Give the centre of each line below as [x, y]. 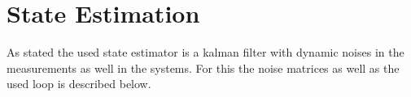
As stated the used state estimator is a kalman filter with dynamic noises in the [205, 52]
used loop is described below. [79, 84]
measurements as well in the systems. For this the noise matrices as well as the [203, 67]
